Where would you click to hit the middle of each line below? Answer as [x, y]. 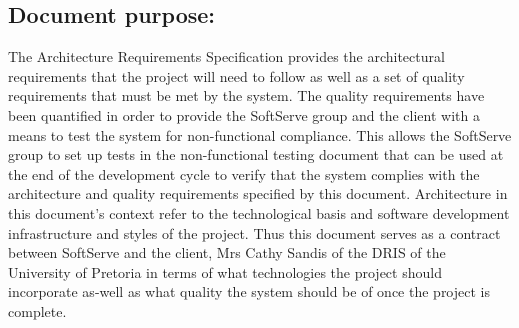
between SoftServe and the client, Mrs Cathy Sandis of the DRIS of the [227, 252]
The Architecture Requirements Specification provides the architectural [226, 56]
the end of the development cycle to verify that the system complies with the [244, 173]
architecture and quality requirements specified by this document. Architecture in [258, 193]
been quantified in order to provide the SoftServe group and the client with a [244, 114]
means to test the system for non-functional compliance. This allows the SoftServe [260, 134]
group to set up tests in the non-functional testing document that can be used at [256, 154]
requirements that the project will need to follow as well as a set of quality [236, 75]
